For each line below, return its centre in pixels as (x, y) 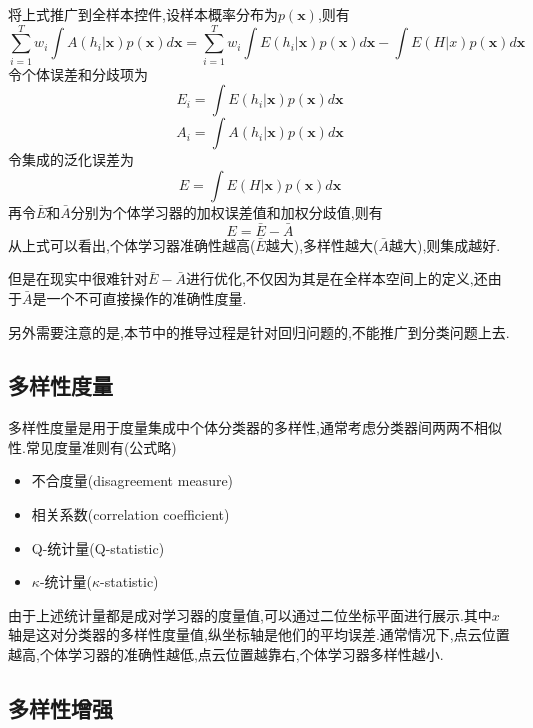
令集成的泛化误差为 (71, 159)
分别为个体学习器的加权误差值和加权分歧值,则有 (226, 211)
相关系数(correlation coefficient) (130, 514)
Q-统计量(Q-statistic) (98, 547)
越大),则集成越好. (444, 244)
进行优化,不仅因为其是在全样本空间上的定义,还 (336, 278)
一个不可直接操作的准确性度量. (146, 297)
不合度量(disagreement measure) (132, 480)
